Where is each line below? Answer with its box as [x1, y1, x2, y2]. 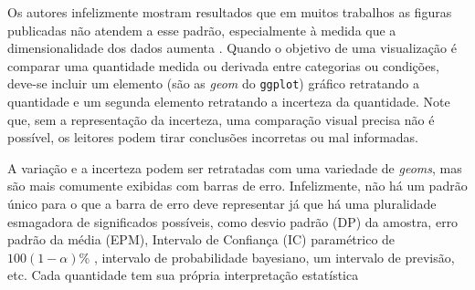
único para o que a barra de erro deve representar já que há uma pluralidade [7, 194, 437, 212]
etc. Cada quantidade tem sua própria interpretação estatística [7, 265, 359, 285]
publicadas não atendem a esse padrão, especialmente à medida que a [7, 20, 396, 39]
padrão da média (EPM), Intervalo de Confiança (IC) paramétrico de [7, 230, 396, 249]
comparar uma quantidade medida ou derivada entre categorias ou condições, [7, 56, 439, 75]
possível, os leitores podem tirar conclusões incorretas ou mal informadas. [7, 128, 419, 147]
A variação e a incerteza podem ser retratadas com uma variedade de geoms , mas [7, 158, 462, 177]
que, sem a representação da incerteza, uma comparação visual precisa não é [7, 109, 435, 129]
